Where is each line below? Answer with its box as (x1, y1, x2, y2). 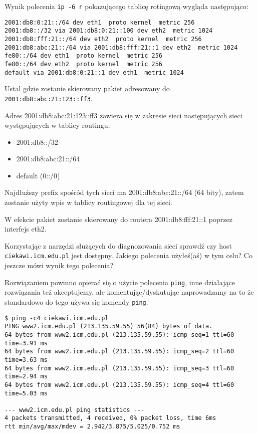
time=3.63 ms (5, 356, 48, 363)
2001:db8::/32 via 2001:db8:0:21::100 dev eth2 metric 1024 (5, 27, 213, 35)
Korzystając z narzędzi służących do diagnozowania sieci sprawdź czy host (5, 240, 232, 251)
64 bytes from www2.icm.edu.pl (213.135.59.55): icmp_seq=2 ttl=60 (5, 348, 234, 355)
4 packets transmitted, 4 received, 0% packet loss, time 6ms (5, 414, 216, 422)
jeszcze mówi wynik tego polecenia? (5, 260, 114, 271)
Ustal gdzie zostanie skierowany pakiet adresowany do (5, 83, 170, 94)
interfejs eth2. (5, 224, 47, 234)
